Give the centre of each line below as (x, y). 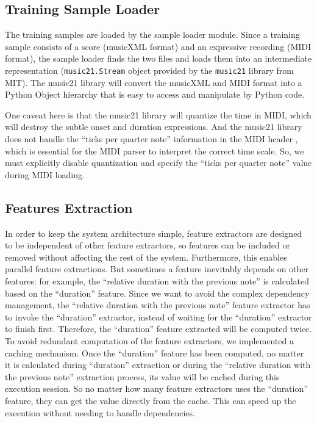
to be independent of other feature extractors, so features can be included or (148, 245)
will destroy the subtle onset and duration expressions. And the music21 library (154, 127)
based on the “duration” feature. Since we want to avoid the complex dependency (157, 293)
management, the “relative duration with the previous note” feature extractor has (158, 305)
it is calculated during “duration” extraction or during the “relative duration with (158, 365)
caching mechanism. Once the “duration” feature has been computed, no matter (155, 352)
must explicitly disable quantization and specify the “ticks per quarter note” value (158, 163)
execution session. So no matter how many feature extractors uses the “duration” (156, 389)
